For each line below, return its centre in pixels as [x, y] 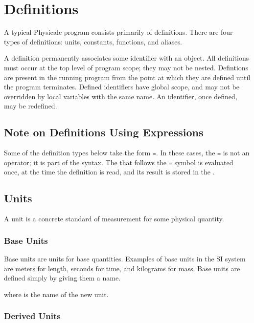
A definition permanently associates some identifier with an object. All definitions [127, 58]
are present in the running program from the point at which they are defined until [127, 77]
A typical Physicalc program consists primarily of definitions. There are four [118, 32]
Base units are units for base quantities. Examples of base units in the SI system [125, 258]
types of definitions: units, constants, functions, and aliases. [93, 41]
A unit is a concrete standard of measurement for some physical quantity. [114, 219]
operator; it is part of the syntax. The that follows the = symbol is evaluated [119, 162]
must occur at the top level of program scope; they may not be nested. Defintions [126, 67]
